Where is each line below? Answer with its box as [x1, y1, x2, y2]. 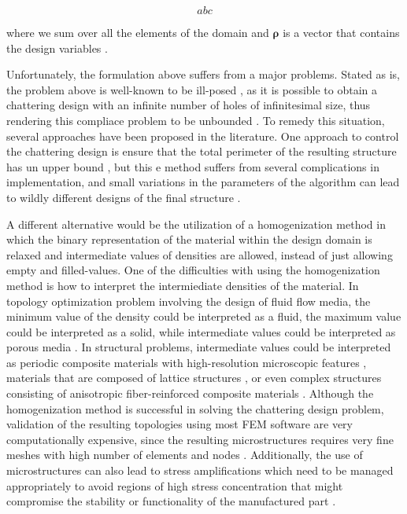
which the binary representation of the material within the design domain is [6, 231, 372, 248]
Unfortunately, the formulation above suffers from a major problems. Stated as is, [6, 66, 400, 83]
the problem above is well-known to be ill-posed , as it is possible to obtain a [6, 81, 378, 97]
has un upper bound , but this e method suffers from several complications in [6, 158, 379, 174]
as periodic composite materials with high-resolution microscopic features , [6, 354, 367, 370]
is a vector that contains [283, 24, 400, 40]
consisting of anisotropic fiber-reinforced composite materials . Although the [6, 385, 374, 402]
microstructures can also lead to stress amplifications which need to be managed [6, 462, 394, 479]
